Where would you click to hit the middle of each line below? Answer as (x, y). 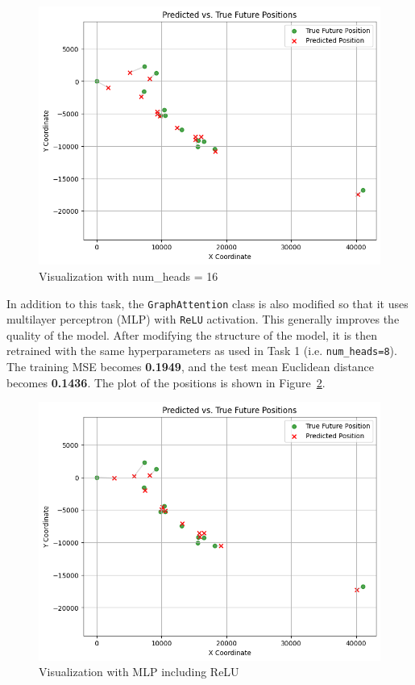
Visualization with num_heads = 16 (129, 276)
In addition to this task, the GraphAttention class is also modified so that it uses (207, 303)
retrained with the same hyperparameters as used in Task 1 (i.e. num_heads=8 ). (202, 351)
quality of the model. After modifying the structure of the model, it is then (192, 334)
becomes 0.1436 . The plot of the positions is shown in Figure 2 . (166, 382)
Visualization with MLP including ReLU (139, 672)
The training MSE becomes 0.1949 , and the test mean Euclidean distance (191, 367)
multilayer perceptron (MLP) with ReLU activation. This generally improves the (203, 319)
